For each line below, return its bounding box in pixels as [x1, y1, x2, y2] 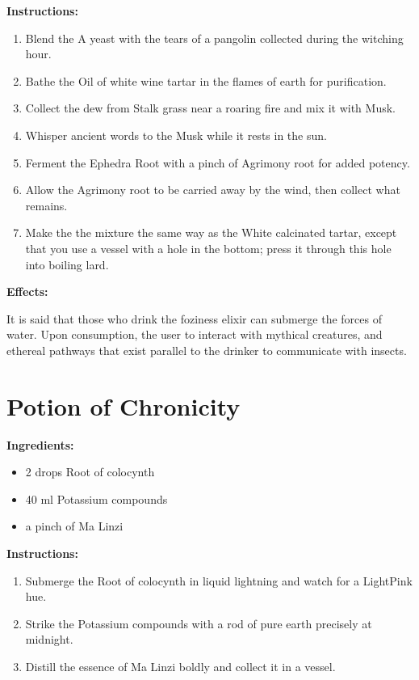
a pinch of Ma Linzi [25, 517, 124, 534]
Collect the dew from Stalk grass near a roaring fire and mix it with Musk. [25, 99, 396, 116]
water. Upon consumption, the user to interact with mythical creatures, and [6, 326, 383, 343]
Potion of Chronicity [6, 389, 241, 422]
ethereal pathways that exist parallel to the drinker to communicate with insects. [6, 341, 407, 358]
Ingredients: [6, 436, 74, 453]
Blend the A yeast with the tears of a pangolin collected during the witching [25, 29, 404, 46]
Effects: [6, 283, 48, 300]
